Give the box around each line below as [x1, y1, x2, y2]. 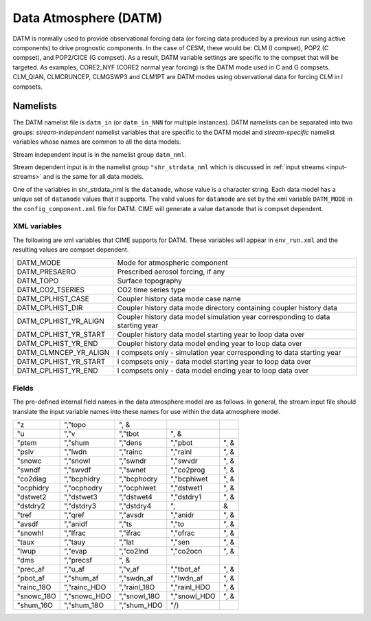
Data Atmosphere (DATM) [12, 10, 163, 25]
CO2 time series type [117, 285, 186, 295]
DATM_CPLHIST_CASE [16, 294, 89, 304]
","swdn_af [119, 573, 154, 582]
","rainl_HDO [170, 582, 211, 591]
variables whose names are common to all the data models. [12, 138, 181, 146]
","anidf [64, 519, 88, 529]
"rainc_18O [16, 582, 52, 591]
